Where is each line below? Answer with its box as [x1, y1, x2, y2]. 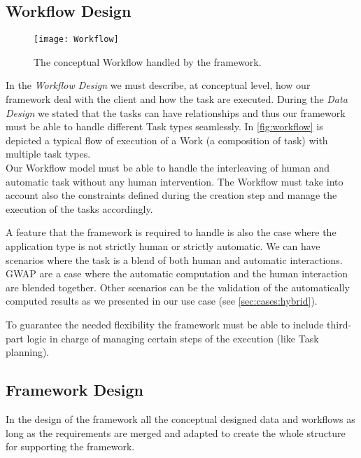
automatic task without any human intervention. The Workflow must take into [6, 174, 344, 188]
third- [327, 317, 352, 331]
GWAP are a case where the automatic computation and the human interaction [6, 266, 348, 281]
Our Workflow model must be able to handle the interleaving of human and [6, 160, 330, 175]
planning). [6, 345, 50, 359]
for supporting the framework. [6, 439, 135, 454]
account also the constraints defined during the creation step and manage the [6, 188, 337, 202]
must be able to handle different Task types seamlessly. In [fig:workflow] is [6, 119, 323, 134]
